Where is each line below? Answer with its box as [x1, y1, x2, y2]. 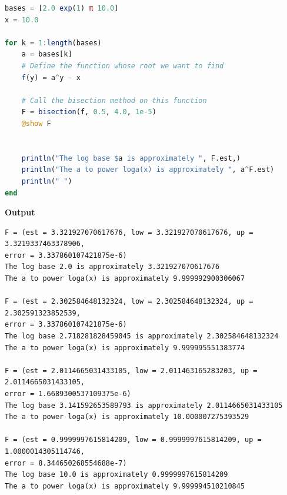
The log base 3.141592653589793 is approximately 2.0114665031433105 [5, 401, 283, 410]
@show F [21, 119, 51, 128]
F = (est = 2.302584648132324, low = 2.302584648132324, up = [5, 297, 253, 306]
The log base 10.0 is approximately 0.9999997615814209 [5, 470, 228, 479]
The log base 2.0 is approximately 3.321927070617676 [5, 263, 220, 271]
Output [5, 206, 35, 218]
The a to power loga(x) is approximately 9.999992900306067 [5, 274, 245, 283]
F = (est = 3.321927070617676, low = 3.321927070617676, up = [5, 228, 253, 237]
